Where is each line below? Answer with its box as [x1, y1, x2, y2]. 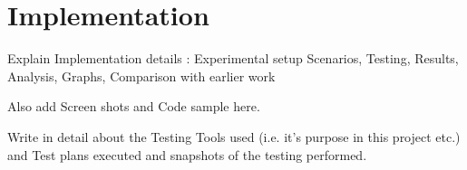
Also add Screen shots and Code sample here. [7, 97, 260, 116]
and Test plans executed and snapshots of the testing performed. [7, 145, 367, 164]
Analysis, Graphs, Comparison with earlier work [7, 66, 276, 85]
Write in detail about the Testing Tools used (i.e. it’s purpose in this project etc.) [7, 127, 461, 146]
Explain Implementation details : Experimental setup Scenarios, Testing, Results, [7, 49, 459, 68]
